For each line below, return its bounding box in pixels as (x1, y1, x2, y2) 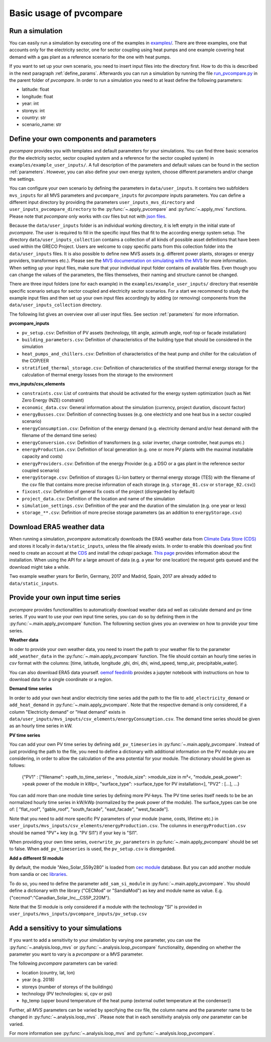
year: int (22, 100, 39, 106)
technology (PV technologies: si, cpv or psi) (22, 991, 112, 997)
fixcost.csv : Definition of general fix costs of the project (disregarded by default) (22, 488, 195, 494)
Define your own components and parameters (9, 135, 157, 143)
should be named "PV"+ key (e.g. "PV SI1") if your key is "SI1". (9, 830, 138, 836)
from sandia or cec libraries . (9, 871, 68, 877)
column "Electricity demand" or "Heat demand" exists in (9, 709, 125, 715)
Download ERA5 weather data (9, 523, 105, 532)
